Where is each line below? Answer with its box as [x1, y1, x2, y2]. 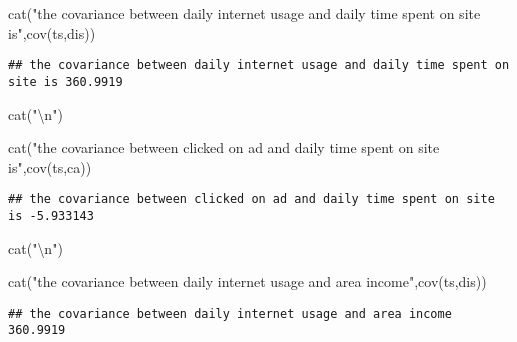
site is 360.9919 [8, 74, 123, 89]
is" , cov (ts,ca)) [8, 156, 92, 177]
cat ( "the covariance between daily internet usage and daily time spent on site [8, 3, 481, 23]
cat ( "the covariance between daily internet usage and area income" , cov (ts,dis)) [8, 271, 487, 292]
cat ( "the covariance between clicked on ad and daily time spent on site [8, 137, 440, 158]
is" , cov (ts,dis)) [8, 22, 96, 43]
